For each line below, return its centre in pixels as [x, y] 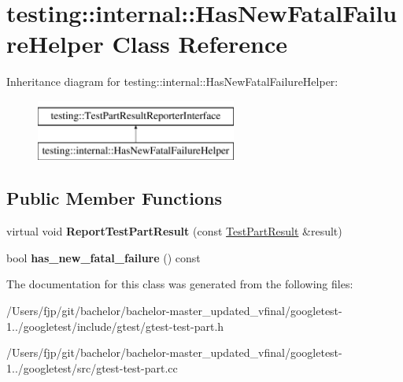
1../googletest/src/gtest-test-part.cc [92, 367]
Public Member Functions [114, 198]
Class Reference [200, 44]
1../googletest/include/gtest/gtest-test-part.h [115, 326]
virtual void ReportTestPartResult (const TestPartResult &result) [174, 231]
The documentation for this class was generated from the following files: [180, 284]
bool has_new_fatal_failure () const [104, 257]
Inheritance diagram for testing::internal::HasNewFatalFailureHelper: [172, 82]
